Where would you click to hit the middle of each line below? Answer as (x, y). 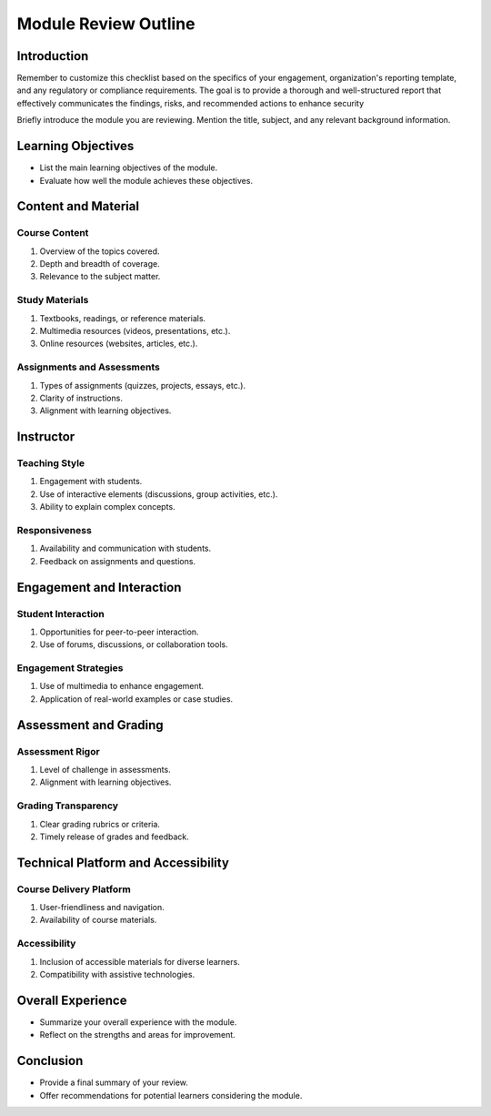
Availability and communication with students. (125, 548)
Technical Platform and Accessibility (123, 862)
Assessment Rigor (58, 751)
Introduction (53, 56)
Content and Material (78, 206)
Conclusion (50, 1061)
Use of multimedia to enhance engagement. (122, 686)
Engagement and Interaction (99, 587)
